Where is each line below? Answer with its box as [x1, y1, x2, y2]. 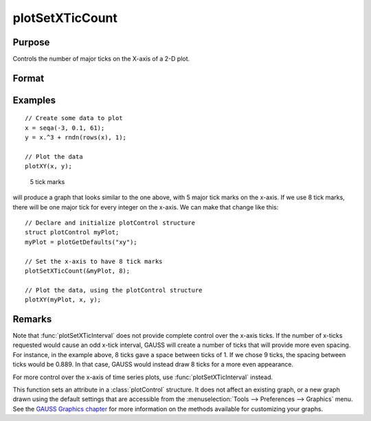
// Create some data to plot [25, 114, 123, 122]
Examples [12, 94, 56, 106]
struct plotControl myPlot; [25, 229, 120, 236]
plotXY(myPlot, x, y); [25, 296, 102, 304]
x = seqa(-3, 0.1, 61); [25, 124, 105, 132]
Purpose [12, 36, 50, 48]
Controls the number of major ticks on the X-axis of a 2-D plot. [12, 55, 190, 63]
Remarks [12, 313, 52, 325]
